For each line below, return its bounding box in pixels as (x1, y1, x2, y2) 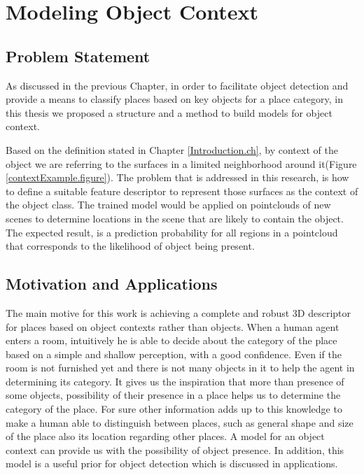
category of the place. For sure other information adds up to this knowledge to (6, 402, 342, 416)
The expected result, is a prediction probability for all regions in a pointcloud (6, 225, 338, 239)
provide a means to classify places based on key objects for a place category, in (6, 92, 343, 106)
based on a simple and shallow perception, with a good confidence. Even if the (6, 346, 342, 361)
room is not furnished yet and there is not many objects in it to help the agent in (6, 360, 355, 375)
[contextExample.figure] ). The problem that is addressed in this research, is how (6, 170, 349, 185)
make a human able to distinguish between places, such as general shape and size (6, 415, 353, 430)
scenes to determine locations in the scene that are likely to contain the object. (6, 211, 344, 225)
